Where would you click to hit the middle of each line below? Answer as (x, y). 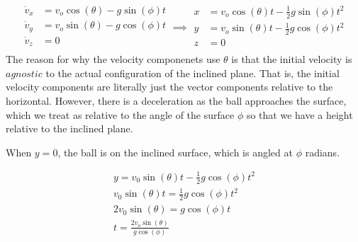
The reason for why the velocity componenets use (113, 59)
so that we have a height (300, 114)
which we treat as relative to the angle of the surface (120, 114)
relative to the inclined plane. (69, 128)
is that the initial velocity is (292, 59)
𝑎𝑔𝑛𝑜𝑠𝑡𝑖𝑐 (24, 74)
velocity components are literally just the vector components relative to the (169, 87)
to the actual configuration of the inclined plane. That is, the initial (192, 73)
